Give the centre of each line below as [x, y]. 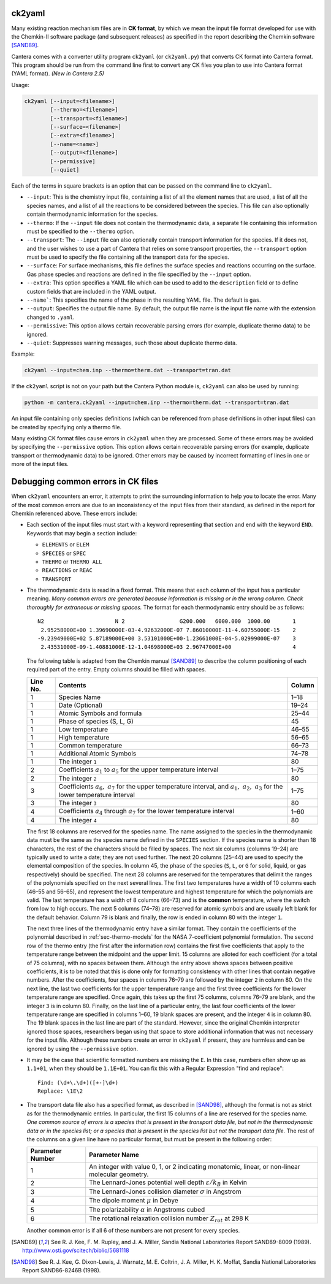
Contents [72, 685]
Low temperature [83, 729]
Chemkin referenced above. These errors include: [74, 513]
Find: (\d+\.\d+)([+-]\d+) [78, 1083]
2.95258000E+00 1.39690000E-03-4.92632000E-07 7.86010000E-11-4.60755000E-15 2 [169, 630]
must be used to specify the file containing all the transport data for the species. [128, 257]
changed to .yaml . [51, 317]
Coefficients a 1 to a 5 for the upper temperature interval [139, 770]
